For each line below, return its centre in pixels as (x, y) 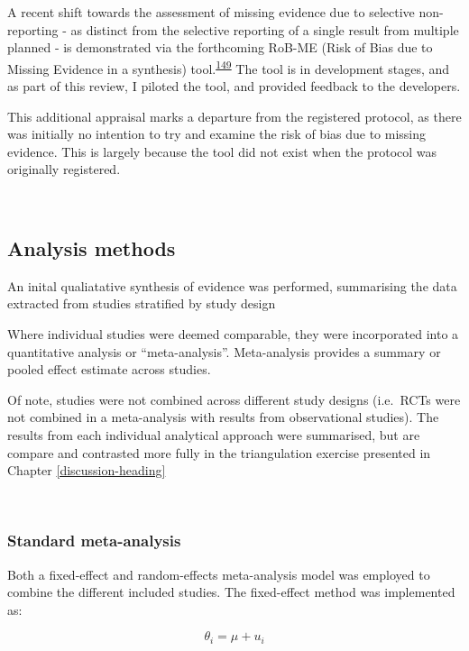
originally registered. (64, 169)
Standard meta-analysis (94, 541)
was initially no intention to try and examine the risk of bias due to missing (217, 134)
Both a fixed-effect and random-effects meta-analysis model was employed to (219, 574)
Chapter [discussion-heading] (87, 470)
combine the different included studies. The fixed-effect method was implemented (231, 592)
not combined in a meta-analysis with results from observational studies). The (223, 417)
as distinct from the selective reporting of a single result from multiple (265, 29)
